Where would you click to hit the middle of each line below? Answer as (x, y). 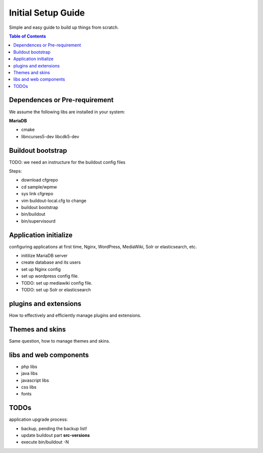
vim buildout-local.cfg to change (54, 201)
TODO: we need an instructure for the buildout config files (67, 162)
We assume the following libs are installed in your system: (67, 112)
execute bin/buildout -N (45, 442)
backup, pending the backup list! (54, 428)
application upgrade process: (38, 419)
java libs (29, 373)
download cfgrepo (40, 180)
